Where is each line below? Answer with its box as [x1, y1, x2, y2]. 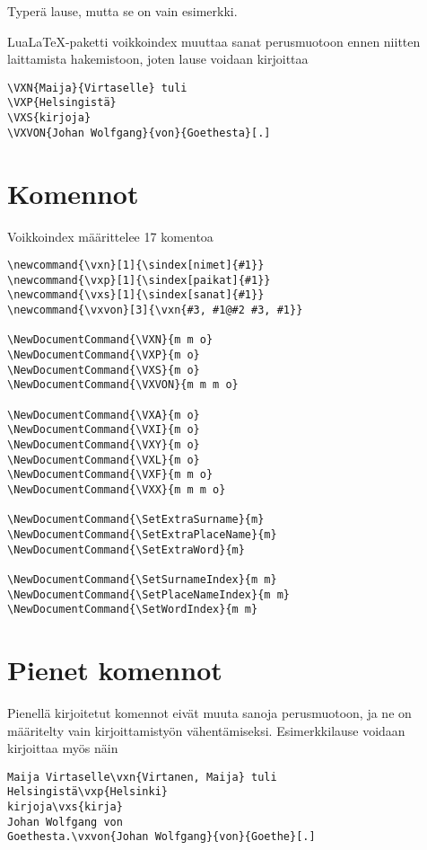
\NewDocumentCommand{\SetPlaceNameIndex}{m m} [7, 588, 290, 601]
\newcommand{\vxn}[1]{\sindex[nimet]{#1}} [7, 259, 265, 272]
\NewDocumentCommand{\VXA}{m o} [7, 408, 200, 421]
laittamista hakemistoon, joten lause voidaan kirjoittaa [7, 49, 309, 68]
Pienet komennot [7, 651, 222, 688]
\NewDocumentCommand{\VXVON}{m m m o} [7, 378, 239, 392]
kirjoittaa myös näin [7, 739, 118, 757]
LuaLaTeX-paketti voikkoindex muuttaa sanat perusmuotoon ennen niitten [7, 31, 421, 50]
